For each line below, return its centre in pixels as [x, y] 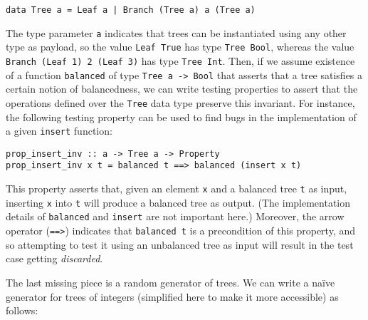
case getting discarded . [54, 258]
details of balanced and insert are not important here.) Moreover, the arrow [175, 216]
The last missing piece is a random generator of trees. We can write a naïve [170, 282]
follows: [22, 310]
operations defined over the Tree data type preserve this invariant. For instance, [180, 102]
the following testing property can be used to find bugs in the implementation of [181, 117]
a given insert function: [59, 131]
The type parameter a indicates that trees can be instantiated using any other [176, 32]
